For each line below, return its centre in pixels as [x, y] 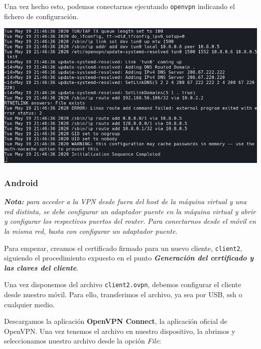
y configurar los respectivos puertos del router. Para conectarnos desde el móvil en [130, 221]
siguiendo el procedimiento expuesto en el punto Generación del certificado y [129, 258]
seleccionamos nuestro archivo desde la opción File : [83, 341]
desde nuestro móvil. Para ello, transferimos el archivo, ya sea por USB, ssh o [123, 294]
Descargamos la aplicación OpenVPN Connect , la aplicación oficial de [116, 321]
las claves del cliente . [41, 267]
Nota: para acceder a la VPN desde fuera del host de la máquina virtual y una [125, 201]
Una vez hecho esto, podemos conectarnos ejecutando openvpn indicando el [119, 6]
